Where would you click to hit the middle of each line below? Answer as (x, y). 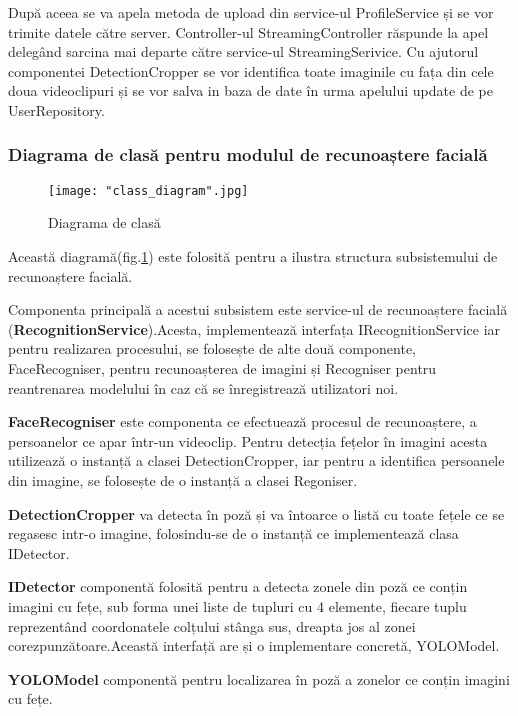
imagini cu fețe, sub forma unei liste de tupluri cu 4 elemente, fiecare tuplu (237, 605)
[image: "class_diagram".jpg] (148, 190)
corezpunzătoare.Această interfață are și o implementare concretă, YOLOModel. (254, 645)
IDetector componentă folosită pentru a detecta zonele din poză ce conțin (238, 586)
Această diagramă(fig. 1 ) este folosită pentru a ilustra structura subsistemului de (253, 256)
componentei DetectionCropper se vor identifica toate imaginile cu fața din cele (251, 70)
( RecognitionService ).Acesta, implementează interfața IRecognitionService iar (254, 328)
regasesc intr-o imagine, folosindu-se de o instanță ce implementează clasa (233, 533)
